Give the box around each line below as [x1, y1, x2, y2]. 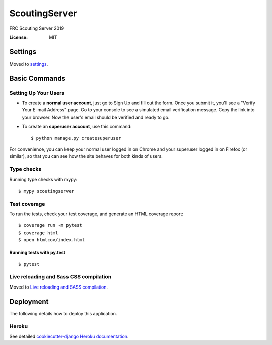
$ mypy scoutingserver [18, 188, 75, 194]
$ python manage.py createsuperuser [31, 135, 121, 141]
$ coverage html [18, 229, 58, 236]
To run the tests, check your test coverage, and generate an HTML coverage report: [9, 211, 184, 217]
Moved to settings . [9, 61, 48, 67]
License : [9, 34, 28, 40]
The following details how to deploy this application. [9, 310, 117, 316]
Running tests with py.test [9, 250, 65, 256]
